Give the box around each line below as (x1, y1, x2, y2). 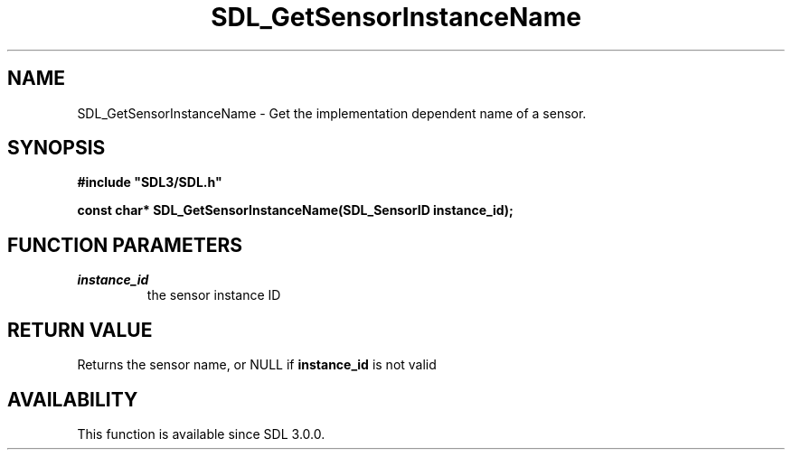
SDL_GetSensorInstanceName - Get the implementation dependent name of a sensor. (77, 105, 587, 121)
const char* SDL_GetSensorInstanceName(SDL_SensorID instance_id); (77, 202, 514, 219)
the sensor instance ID (146, 287, 281, 303)
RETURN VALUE (7, 318, 153, 341)
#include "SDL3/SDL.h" (77, 174, 222, 191)
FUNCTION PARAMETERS (7, 233, 242, 256)
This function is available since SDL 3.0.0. (77, 425, 325, 442)
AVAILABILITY (7, 387, 138, 411)
